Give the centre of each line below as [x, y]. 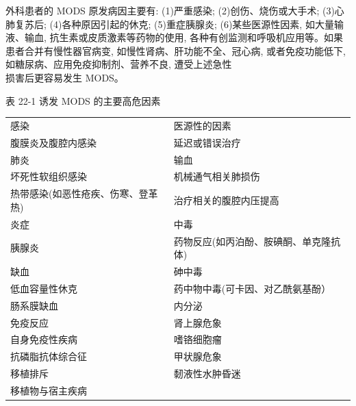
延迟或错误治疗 [207, 142]
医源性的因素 [202, 125]
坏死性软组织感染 [49, 176]
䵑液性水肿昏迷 [207, 373]
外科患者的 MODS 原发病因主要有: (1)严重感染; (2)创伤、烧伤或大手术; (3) [170, 10]
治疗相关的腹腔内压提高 [226, 200]
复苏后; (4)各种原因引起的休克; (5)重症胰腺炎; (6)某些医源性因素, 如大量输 [179, 24]
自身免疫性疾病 [44, 339]
